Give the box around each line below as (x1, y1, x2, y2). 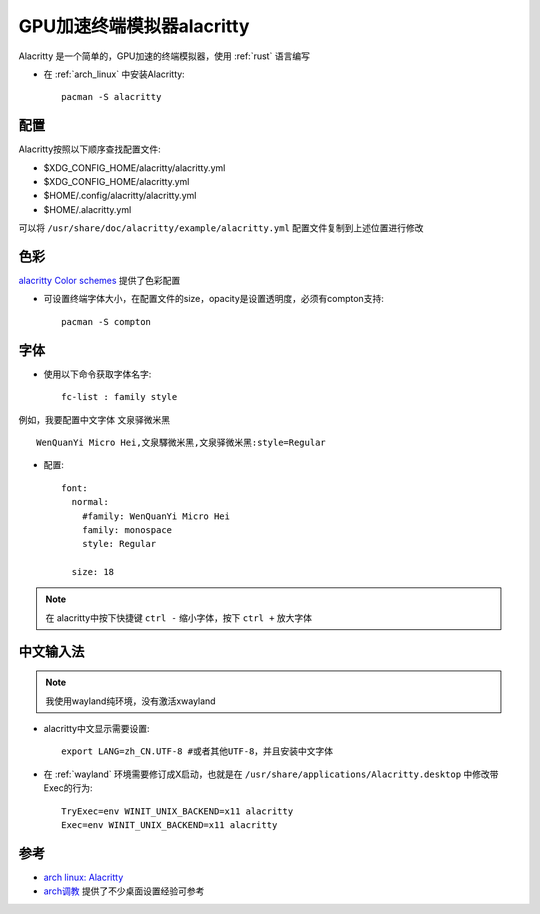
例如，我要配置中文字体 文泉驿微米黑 (18, 413, 170, 425)
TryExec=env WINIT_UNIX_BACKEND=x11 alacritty (61, 805, 294, 817)
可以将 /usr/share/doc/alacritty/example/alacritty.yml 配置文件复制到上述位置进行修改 (18, 222, 424, 234)
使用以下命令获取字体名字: (43, 368, 152, 380)
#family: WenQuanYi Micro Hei (81, 510, 230, 522)
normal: (71, 496, 109, 508)
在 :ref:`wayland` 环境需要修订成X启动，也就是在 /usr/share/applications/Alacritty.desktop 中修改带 (43, 768, 499, 780)
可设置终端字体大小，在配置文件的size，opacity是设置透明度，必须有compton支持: (43, 293, 384, 305)
